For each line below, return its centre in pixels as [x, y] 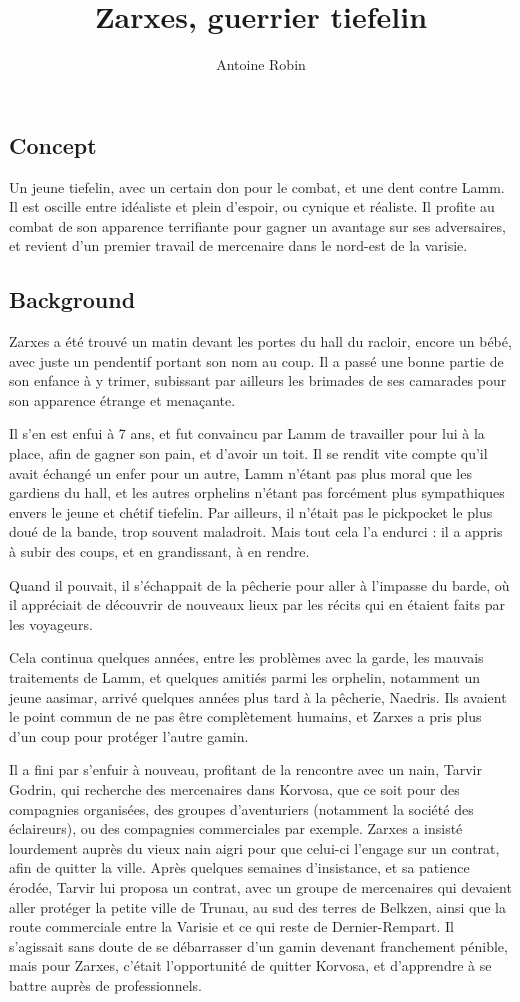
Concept [53, 144]
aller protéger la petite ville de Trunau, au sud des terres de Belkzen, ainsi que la [257, 906]
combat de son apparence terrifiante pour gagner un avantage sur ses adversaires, [257, 225]
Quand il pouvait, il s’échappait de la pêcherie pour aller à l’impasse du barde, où [259, 584]
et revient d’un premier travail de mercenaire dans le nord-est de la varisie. [238, 245]
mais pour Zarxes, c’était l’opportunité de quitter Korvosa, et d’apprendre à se [250, 965]
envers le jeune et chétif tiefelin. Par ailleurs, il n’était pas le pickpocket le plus [251, 511]
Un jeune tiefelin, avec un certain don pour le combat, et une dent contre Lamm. [257, 186]
